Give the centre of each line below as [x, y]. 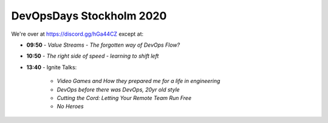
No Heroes [70, 107]
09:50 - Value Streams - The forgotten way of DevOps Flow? [103, 45]
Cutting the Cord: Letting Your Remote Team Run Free [124, 98]
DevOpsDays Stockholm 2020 [89, 16]
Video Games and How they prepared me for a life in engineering [138, 81]
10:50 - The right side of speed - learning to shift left [93, 56]
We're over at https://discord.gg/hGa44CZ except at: [77, 34]
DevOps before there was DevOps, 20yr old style [118, 89]
